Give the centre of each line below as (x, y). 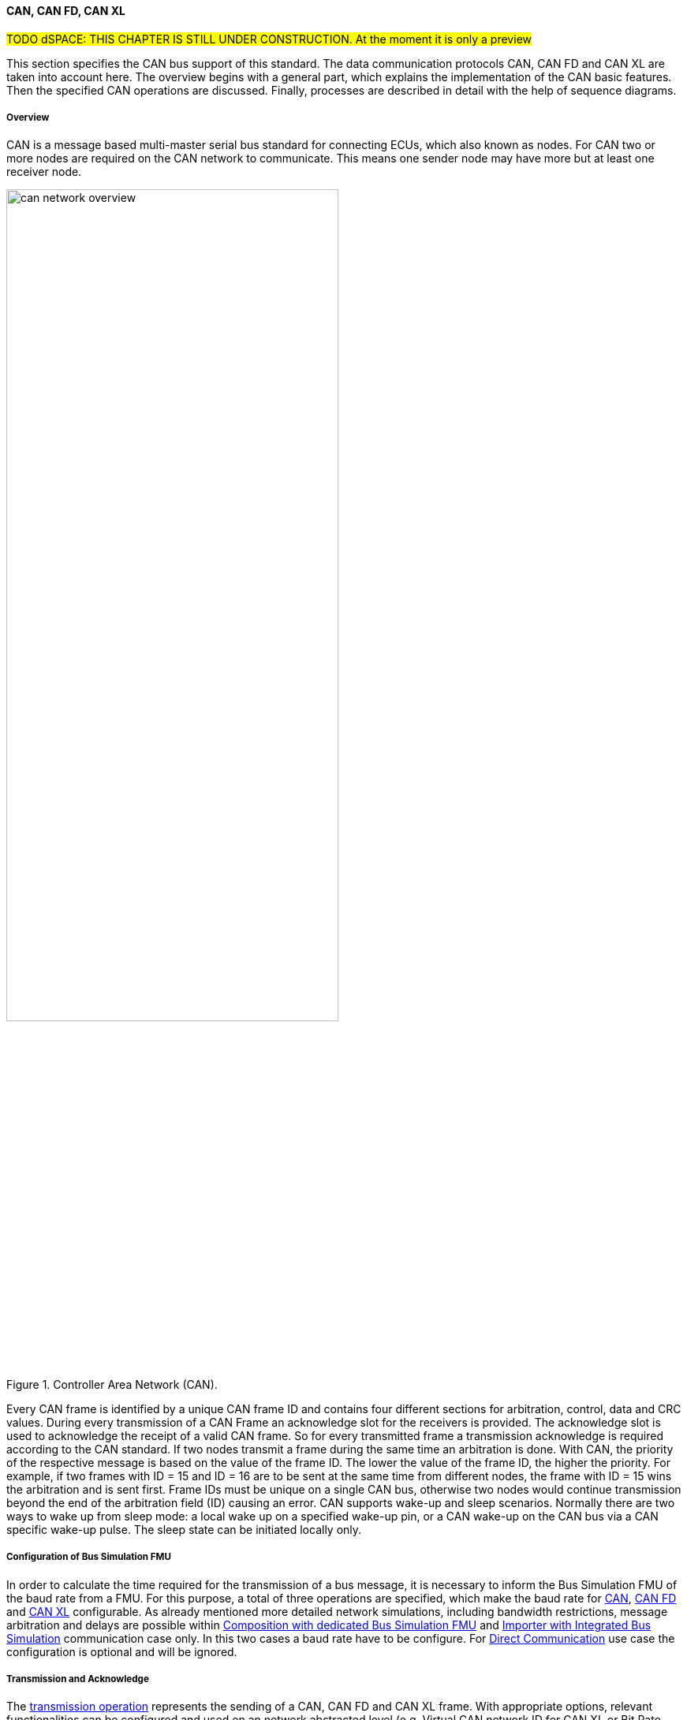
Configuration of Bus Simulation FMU (89, 1557)
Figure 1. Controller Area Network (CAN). (112, 1384)
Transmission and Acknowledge (78, 1679)
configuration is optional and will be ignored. (122, 1651)
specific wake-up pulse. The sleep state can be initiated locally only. (184, 1529)
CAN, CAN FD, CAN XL (66, 11)
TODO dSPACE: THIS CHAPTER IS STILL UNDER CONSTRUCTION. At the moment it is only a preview (269, 39)
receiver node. (44, 172)
